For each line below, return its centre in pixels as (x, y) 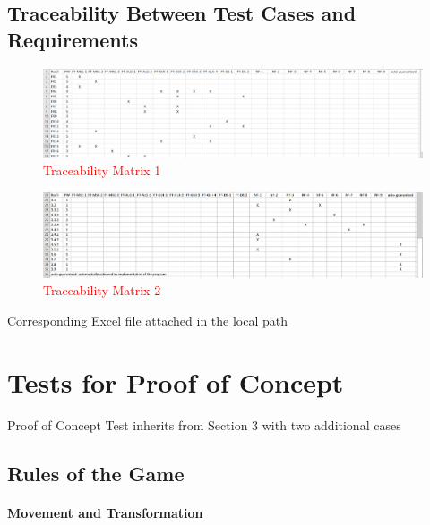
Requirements (73, 39)
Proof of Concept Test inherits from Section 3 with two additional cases (204, 424)
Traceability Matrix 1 (102, 170)
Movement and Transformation (105, 512)
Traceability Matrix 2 (102, 290)
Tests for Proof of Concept (176, 381)
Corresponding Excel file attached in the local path (148, 320)
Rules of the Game (96, 473)
